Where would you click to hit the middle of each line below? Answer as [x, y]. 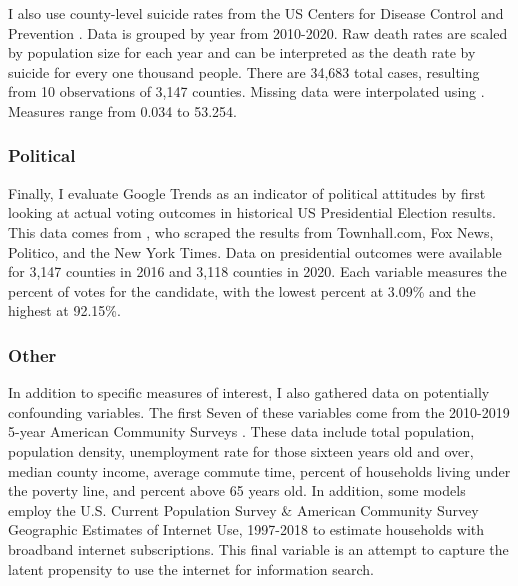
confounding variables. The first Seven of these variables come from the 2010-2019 [259, 411]
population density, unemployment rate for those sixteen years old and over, [241, 450]
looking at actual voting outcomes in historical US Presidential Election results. [252, 212]
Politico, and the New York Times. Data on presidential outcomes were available [255, 251]
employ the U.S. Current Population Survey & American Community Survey [243, 509]
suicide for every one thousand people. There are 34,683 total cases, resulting [244, 71]
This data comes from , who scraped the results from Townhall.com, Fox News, [251, 231]
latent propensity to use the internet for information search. [191, 568]
